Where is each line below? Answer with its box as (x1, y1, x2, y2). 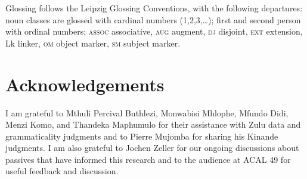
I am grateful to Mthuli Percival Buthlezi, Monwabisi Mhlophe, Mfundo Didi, (5, 106, 289, 119)
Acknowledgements (5, 72, 165, 96)
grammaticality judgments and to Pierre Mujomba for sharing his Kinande (5, 129, 278, 142)
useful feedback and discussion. (5, 165, 119, 177)
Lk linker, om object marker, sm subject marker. (5, 36, 181, 49)
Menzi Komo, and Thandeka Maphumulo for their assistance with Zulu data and (5, 118, 301, 131)
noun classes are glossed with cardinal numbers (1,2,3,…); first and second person (5, 13, 301, 26)
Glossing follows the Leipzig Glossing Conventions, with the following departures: (5, 2, 303, 14)
